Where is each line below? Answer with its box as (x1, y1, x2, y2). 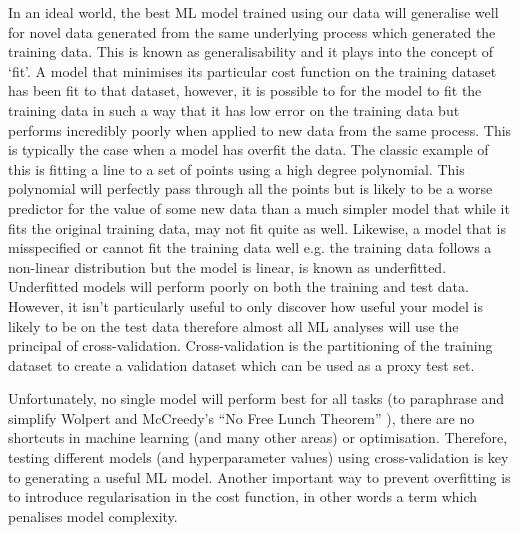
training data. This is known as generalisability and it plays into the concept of (8, 41, 494, 62)
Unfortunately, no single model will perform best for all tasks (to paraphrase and (8, 388, 505, 409)
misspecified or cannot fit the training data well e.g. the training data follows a (8, 237, 492, 258)
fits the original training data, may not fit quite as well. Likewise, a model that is (8, 217, 506, 238)
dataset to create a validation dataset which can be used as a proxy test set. (8, 354, 475, 375)
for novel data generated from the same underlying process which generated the (8, 21, 496, 42)
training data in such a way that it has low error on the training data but (8, 99, 460, 120)
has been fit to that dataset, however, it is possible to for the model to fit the (8, 80, 482, 101)
